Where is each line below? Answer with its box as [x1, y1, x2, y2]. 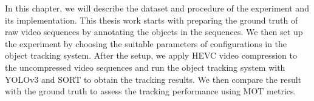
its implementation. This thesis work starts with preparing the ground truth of [5, 13, 298, 26]
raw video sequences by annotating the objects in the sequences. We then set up [5, 25, 303, 38]
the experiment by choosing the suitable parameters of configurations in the [5, 37, 287, 50]
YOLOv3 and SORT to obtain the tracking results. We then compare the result [5, 73, 302, 85]
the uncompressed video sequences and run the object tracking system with [5, 60, 285, 73]
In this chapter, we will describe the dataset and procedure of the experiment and [5, 2, 309, 14]
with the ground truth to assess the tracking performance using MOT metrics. [5, 85, 296, 97]
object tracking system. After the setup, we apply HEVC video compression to [5, 49, 297, 62]
